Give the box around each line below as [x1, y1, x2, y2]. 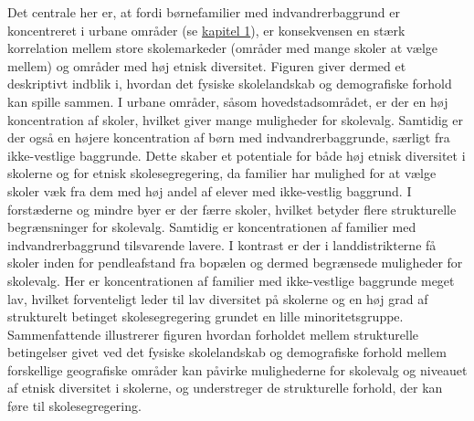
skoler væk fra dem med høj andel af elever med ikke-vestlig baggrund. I [7, 181, 412, 200]
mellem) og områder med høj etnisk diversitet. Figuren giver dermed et [7, 56, 406, 75]
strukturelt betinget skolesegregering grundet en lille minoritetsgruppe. [7, 307, 404, 326]
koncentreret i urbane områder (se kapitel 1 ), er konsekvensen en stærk [7, 20, 406, 39]
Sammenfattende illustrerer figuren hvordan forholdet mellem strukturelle [7, 324, 419, 343]
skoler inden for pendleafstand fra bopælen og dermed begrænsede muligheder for [7, 253, 463, 272]
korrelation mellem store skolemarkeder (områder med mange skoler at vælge [7, 38, 438, 58]
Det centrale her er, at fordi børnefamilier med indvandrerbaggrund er [7, 3, 400, 21]
